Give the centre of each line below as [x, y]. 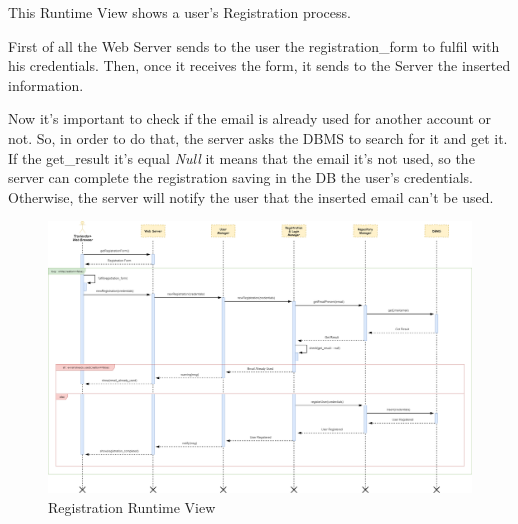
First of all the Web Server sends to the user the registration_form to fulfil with [254, 45]
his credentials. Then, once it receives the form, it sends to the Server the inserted [259, 65]
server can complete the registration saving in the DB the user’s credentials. [240, 177]
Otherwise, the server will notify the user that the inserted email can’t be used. [251, 196]
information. [46, 84]
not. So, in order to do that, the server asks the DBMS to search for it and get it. [258, 137]
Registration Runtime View [132, 506]
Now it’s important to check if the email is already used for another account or [250, 118]
